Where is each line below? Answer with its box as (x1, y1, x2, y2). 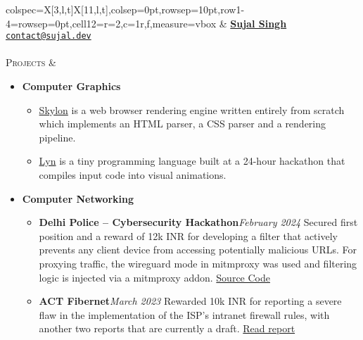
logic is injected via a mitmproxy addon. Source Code (39, 270, 270, 284)
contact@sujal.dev (6, 31, 91, 42)
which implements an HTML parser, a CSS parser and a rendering (39, 116, 326, 131)
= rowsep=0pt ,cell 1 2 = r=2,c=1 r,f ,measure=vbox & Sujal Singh (11, 15, 287, 30)
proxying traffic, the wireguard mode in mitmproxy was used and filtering (39, 256, 357, 270)
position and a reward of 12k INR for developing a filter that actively (39, 228, 338, 243)
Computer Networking (22, 191, 134, 206)
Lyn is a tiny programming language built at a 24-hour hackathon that (39, 153, 345, 168)
